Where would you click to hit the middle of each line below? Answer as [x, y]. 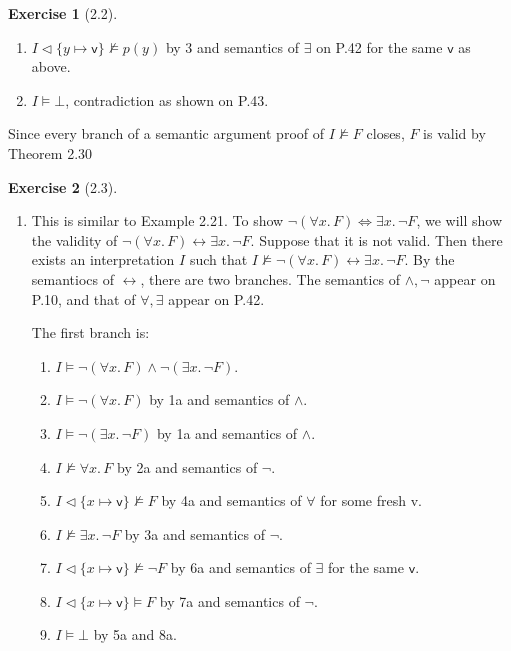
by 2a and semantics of [187, 466]
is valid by [454, 133]
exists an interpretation [103, 259]
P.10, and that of [83, 298]
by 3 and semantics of [232, 46]
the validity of [74, 239]
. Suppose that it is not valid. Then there [376, 239]
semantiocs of [72, 278]
